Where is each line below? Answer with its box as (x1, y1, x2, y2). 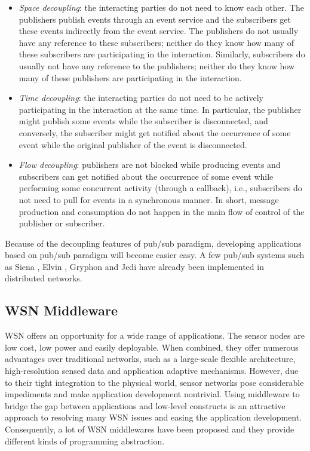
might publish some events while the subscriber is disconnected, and (19, 115, 268, 127)
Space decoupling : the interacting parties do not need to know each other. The (19, 1, 304, 13)
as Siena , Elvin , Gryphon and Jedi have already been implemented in (5, 260, 264, 272)
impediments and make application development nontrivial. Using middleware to (5, 388, 300, 400)
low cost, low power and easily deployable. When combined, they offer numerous (5, 340, 299, 353)
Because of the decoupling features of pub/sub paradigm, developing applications (5, 237, 302, 249)
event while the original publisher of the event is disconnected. (19, 138, 247, 151)
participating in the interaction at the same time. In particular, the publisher (19, 103, 302, 115)
